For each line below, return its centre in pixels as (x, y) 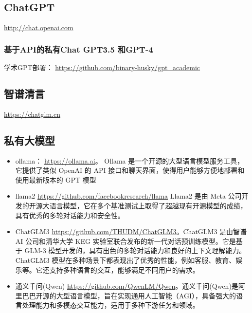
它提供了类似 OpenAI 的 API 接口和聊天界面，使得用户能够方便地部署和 (130, 170)
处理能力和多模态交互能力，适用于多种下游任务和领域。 (111, 305)
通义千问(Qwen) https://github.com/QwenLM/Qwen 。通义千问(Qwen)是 (127, 286)
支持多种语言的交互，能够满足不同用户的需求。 (124, 269)
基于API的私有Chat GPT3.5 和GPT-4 (79, 49)
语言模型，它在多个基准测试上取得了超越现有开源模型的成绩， (148, 205)
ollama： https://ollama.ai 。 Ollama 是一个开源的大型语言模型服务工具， (130, 160)
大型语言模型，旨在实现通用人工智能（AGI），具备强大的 (146, 295)
